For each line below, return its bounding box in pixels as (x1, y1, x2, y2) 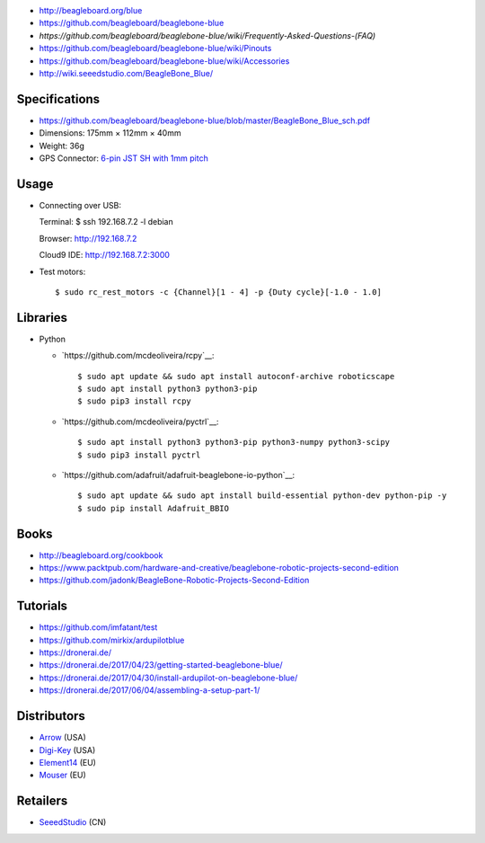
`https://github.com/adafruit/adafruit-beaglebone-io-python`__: (61, 469, 295, 480)
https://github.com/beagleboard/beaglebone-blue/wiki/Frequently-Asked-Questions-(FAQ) (39, 30, 376, 40)
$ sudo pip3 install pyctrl (77, 449, 201, 460)
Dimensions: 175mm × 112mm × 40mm (39, 128, 181, 138)
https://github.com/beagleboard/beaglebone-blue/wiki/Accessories (39, 55, 290, 67)
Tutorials (16, 599, 67, 614)
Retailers (16, 794, 68, 809)
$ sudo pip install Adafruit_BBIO (77, 503, 229, 513)
